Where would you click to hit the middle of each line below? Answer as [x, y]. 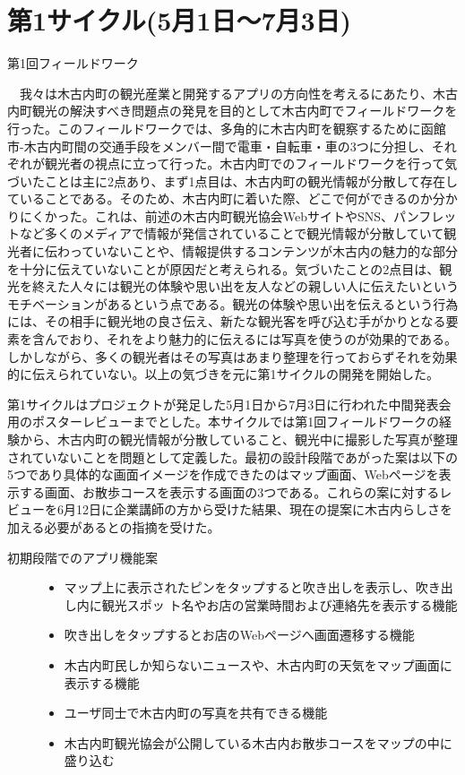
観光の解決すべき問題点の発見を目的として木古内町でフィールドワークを [245, 111]
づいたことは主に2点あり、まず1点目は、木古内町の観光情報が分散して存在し [233, 181]
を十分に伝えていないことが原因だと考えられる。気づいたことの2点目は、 [224, 268]
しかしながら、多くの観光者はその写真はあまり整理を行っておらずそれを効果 [232, 356]
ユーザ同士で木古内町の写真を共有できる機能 [196, 713]
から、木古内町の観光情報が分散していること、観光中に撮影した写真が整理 [239, 439]
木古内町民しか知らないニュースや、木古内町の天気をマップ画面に [258, 664]
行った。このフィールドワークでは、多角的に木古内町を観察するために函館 [227, 128]
